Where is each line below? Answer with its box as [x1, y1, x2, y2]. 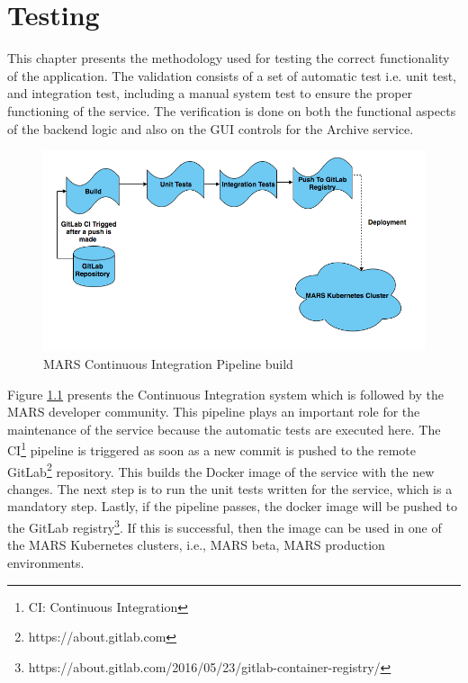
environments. [7, 553, 85, 571]
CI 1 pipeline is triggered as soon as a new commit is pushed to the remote [7, 438, 416, 460]
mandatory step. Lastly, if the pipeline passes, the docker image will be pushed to [7, 497, 458, 516]
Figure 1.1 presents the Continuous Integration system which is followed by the [7, 384, 444, 403]
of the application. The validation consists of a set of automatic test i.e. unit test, [7, 66, 457, 85]
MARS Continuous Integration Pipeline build [43, 355, 293, 373]
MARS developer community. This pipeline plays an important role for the [7, 402, 420, 421]
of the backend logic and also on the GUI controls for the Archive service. [7, 119, 414, 138]
